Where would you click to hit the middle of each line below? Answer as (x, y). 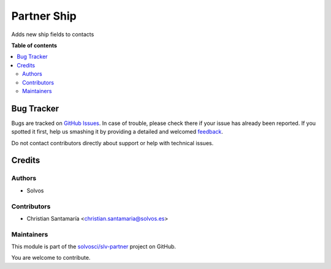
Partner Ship (44, 16)
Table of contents (34, 45)
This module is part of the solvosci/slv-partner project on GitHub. (94, 247)
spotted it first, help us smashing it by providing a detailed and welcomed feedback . (117, 132)
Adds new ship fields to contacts (53, 34)
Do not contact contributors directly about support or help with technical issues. (112, 143)
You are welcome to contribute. (51, 258)
